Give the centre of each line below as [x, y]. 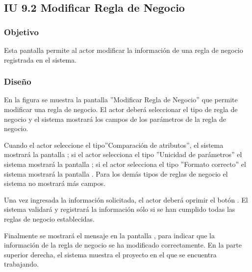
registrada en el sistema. [40, 59]
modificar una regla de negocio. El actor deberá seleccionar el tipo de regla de [121, 109]
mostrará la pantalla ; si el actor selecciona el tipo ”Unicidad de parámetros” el [123, 154]
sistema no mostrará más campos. [55, 183]
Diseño [18, 81]
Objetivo [21, 32]
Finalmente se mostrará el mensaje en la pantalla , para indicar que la [109, 235]
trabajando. [21, 264]
